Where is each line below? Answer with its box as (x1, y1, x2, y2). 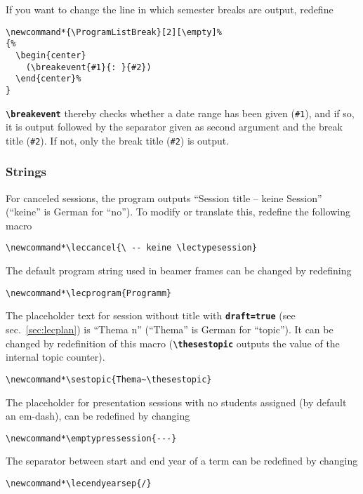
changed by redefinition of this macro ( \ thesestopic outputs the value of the (6, 335, 340, 350)
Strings (6, 163, 47, 180)
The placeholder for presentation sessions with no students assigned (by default (6, 394, 347, 409)
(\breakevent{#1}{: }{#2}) (25, 62, 152, 72)
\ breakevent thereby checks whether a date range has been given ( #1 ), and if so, (6, 105, 355, 120)
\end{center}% (15, 74, 81, 84)
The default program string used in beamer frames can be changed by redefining (6, 263, 352, 278)
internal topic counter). (6, 349, 105, 364)
